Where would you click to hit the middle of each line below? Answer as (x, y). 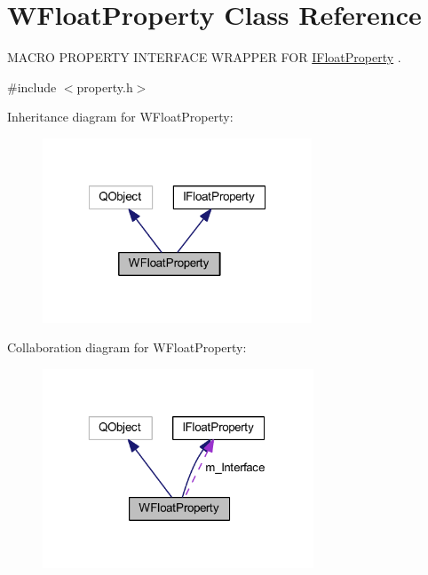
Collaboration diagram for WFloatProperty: (127, 347)
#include (32, 87)
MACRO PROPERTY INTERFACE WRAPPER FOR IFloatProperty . (204, 57)
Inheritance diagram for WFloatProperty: (120, 117)
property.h (105, 87)
